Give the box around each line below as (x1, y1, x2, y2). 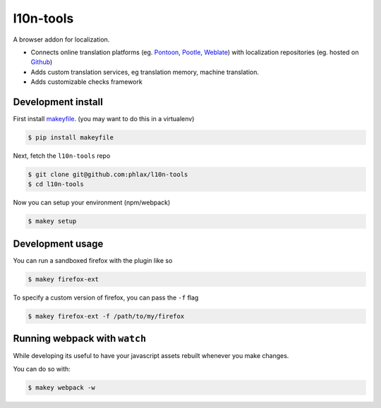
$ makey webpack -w (28, 383, 95, 391)
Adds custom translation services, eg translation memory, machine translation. (30, 68, 259, 76)
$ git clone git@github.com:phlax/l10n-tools (28, 170, 188, 178)
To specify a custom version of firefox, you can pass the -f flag (13, 293, 199, 302)
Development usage (13, 237, 104, 249)
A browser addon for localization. (13, 35, 110, 44)
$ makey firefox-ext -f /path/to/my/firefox (28, 312, 185, 320)
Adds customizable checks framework (30, 78, 143, 86)
